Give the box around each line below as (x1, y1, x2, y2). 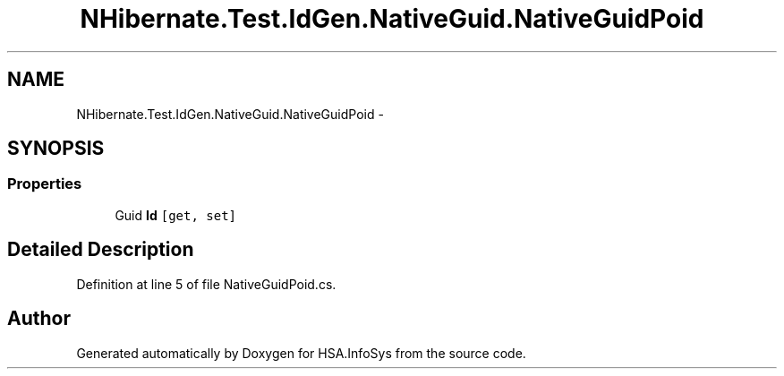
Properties (7, 175, 82, 193)
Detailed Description (7, 238, 194, 261)
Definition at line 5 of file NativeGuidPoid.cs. (76, 276, 337, 292)
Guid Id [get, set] (115, 207, 237, 223)
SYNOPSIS (7, 137, 105, 160)
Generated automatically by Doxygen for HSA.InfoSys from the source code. (76, 345, 526, 361)
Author (7, 307, 71, 330)
